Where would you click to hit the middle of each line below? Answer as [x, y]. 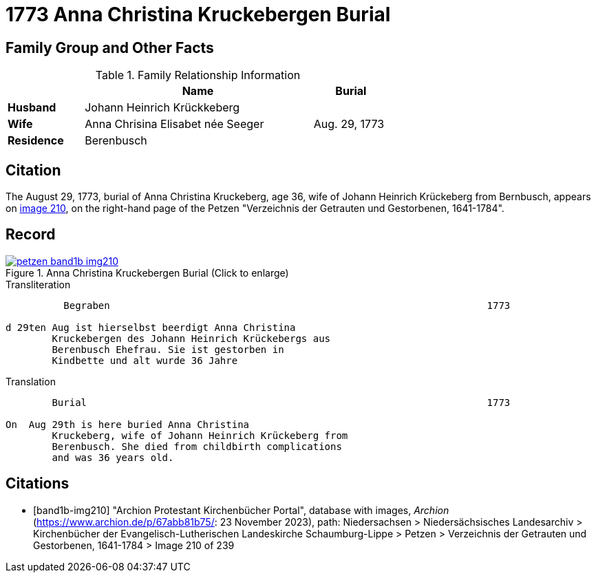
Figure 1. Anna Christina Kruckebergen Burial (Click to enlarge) [147, 272]
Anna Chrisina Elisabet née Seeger [174, 124]
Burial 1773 [281, 402]
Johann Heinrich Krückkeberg [162, 108]
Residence [36, 141]
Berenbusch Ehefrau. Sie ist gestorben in [168, 349]
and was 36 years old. [113, 457]
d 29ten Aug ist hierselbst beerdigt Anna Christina [151, 327]
